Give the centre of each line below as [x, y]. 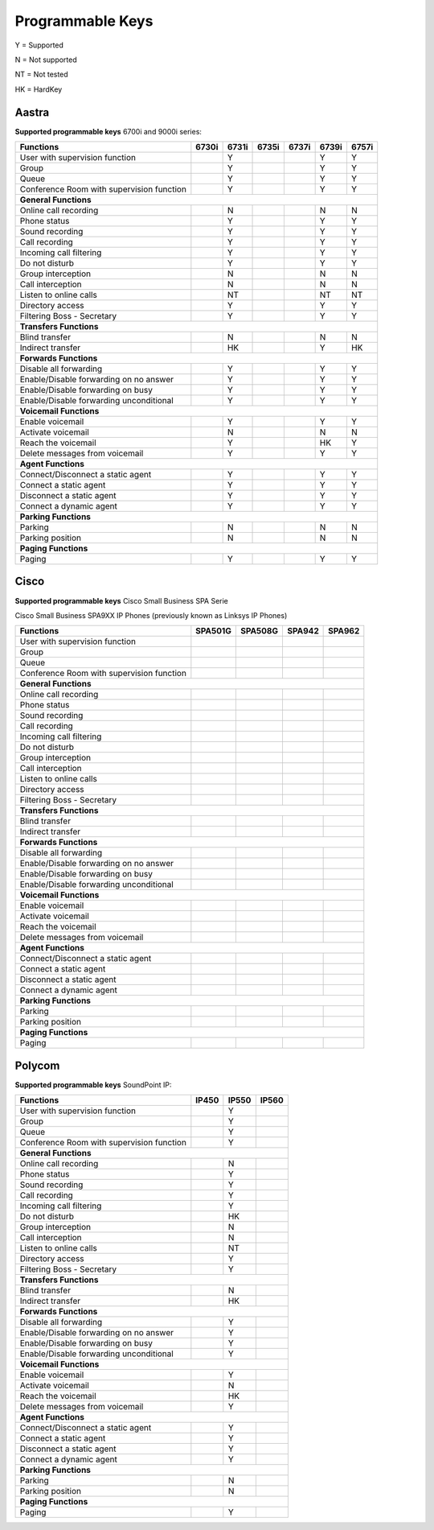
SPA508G [259, 631]
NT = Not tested [41, 74]
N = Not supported [46, 60]
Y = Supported [39, 45]
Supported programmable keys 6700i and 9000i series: [108, 131]
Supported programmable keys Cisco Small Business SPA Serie [121, 600]
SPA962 [344, 631]
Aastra [32, 112]
